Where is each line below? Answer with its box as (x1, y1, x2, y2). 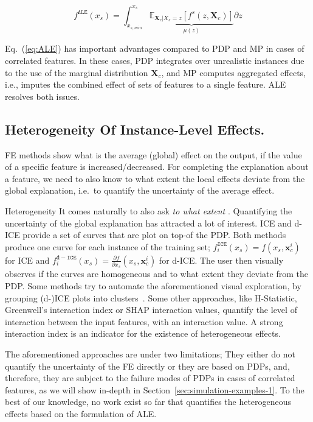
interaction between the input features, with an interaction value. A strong (5, 315, 283, 328)
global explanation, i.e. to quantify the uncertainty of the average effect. (5, 184, 275, 197)
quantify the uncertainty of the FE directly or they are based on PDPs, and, (5, 359, 290, 372)
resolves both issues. (5, 90, 80, 102)
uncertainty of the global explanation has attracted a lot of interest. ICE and (5, 216, 292, 229)
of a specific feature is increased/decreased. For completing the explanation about (5, 160, 309, 173)
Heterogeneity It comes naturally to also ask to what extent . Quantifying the (5, 204, 292, 217)
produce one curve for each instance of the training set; (5, 240, 210, 253)
